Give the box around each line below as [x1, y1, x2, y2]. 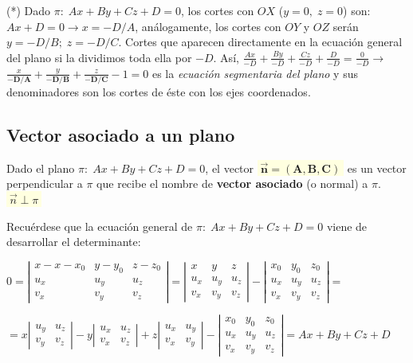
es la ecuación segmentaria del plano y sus [151, 64, 358, 81]
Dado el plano [6, 159, 75, 176]
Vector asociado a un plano [6, 122, 235, 146]
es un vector [347, 159, 407, 176]
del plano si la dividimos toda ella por [6, 49, 192, 65]
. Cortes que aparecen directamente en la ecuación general [118, 33, 403, 50]
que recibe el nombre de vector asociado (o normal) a [96, 175, 368, 192]
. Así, [213, 49, 239, 65]
